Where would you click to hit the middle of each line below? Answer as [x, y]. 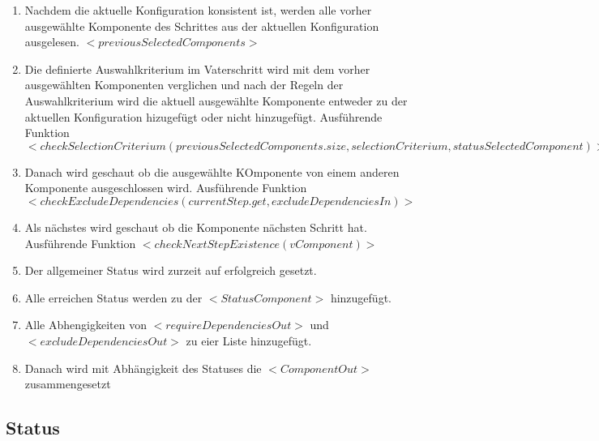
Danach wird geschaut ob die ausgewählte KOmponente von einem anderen [212, 171]
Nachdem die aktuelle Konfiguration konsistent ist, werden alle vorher [198, 10]
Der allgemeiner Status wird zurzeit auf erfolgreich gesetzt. [171, 270]
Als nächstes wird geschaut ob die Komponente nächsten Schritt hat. [196, 227]
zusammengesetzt [68, 384]
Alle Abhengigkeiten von [86, 325]
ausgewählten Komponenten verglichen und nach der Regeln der [184, 85]
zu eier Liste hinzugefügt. [249, 340]
